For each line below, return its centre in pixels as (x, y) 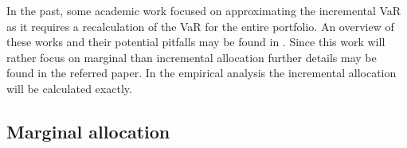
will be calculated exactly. (69, 88)
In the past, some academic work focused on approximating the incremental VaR (204, 10)
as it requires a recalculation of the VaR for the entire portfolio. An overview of (200, 26)
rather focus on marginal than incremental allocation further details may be (192, 57)
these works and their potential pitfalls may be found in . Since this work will (196, 42)
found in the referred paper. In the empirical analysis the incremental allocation (202, 73)
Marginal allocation (88, 131)
